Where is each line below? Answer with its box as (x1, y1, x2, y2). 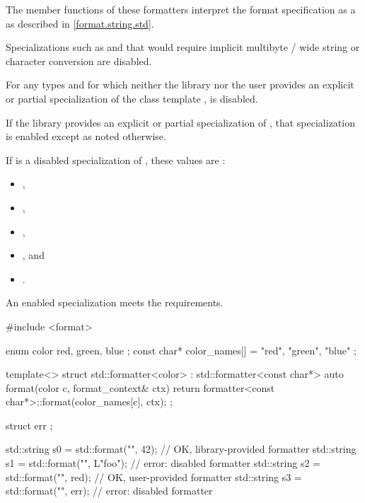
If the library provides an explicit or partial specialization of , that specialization (6, 115, 355, 129)
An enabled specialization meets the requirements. (6, 295, 224, 310)
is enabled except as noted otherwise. (6, 129, 166, 144)
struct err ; (6, 417, 53, 432)
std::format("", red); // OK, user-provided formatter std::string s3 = (6, 469, 302, 484)
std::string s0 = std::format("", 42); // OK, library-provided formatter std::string (6, 441, 357, 456)
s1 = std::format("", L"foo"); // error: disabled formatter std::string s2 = (6, 456, 321, 470)
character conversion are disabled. (6, 53, 152, 68)
